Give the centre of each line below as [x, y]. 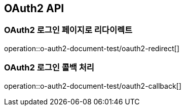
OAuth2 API [34, 8]
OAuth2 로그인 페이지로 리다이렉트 [68, 30]
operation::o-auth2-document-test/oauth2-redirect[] [92, 48]
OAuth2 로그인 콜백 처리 [49, 68]
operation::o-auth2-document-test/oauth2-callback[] [93, 86]
